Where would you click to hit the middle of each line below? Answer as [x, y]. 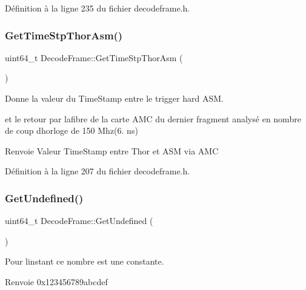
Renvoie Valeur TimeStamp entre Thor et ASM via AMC [112, 150]
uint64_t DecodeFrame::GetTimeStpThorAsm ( [94, 57]
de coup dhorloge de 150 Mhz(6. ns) [72, 130]
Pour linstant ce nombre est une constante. [85, 261]
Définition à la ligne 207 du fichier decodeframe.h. [98, 171]
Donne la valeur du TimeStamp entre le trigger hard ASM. [114, 98]
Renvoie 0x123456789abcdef [56, 281]
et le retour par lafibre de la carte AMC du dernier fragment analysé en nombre [153, 118]
